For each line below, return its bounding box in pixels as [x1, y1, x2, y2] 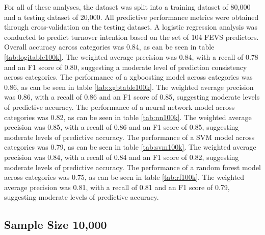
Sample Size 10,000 [4, 217, 107, 232]
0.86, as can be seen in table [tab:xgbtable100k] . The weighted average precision [4, 81, 254, 92]
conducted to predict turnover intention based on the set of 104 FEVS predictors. [4, 31, 259, 42]
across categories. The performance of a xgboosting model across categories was [4, 72, 253, 82]
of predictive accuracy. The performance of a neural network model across [4, 101, 235, 112]
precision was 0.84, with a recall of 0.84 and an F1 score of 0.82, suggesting [4, 151, 239, 162]
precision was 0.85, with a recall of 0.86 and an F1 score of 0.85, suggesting [4, 122, 239, 132]
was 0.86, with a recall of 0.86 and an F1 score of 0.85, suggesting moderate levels [4, 91, 260, 102]
